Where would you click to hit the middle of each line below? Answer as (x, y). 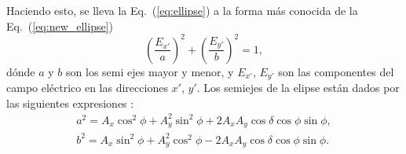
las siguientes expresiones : (70, 103)
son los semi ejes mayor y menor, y (150, 71)
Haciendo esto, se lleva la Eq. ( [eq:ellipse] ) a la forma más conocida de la (182, 10)
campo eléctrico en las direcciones (87, 88)
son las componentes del (336, 71)
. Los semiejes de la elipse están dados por (298, 88)
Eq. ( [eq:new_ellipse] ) (60, 26)
